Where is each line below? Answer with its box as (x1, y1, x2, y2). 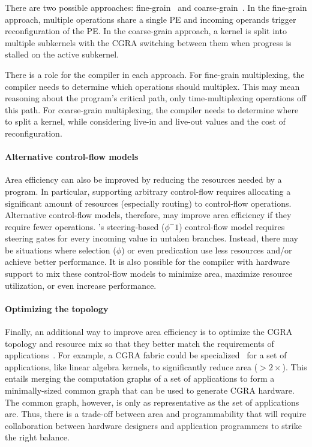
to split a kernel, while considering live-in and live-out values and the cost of (5, 115, 286, 128)
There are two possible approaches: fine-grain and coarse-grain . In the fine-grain (5, 1, 307, 13)
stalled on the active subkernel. (5, 48, 119, 61)
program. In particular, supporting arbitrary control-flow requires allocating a (5, 185, 291, 197)
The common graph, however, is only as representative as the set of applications (5, 395, 299, 408)
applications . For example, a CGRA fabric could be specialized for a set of (5, 349, 287, 361)
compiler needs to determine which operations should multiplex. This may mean (5, 80, 300, 92)
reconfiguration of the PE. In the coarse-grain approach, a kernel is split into (5, 25, 287, 37)
